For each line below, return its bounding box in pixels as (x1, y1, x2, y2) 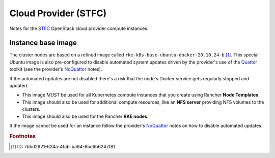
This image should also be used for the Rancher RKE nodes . (22, 113, 149, 119)
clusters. (22, 106, 41, 112)
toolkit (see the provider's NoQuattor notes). (9, 66, 102, 72)
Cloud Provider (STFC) (9, 8, 107, 19)
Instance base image (9, 39, 77, 47)
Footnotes (9, 133, 36, 140)
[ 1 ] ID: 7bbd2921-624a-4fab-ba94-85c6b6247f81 (11, 144, 116, 150)
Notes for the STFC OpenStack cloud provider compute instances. (9, 25, 149, 31)
